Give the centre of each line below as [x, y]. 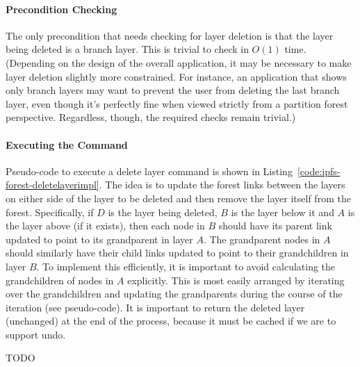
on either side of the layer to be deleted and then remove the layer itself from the [178, 198]
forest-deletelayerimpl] [52, 185]
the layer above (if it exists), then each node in [105, 226]
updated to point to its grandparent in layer [99, 239]
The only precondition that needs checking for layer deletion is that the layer [170, 35]
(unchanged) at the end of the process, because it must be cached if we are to [171, 321]
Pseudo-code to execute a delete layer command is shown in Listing [149, 171]
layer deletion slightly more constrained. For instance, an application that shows [176, 76]
